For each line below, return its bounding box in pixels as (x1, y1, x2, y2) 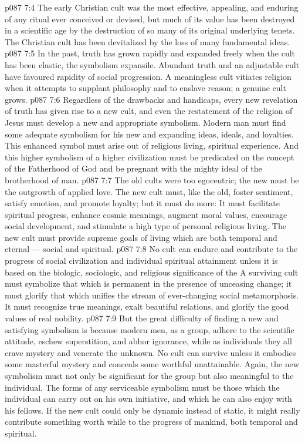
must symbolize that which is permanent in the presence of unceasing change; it (5, 277, 292, 290)
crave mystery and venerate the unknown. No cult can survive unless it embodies (5, 346, 296, 358)
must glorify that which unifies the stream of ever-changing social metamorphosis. (5, 288, 299, 301)
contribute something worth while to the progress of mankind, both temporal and (5, 415, 298, 428)
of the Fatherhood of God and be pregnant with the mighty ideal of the (5, 162, 262, 174)
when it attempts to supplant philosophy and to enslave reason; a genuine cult (5, 82, 286, 94)
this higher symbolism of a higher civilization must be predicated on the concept (5, 150, 294, 163)
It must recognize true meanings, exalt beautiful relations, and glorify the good (5, 300, 289, 313)
